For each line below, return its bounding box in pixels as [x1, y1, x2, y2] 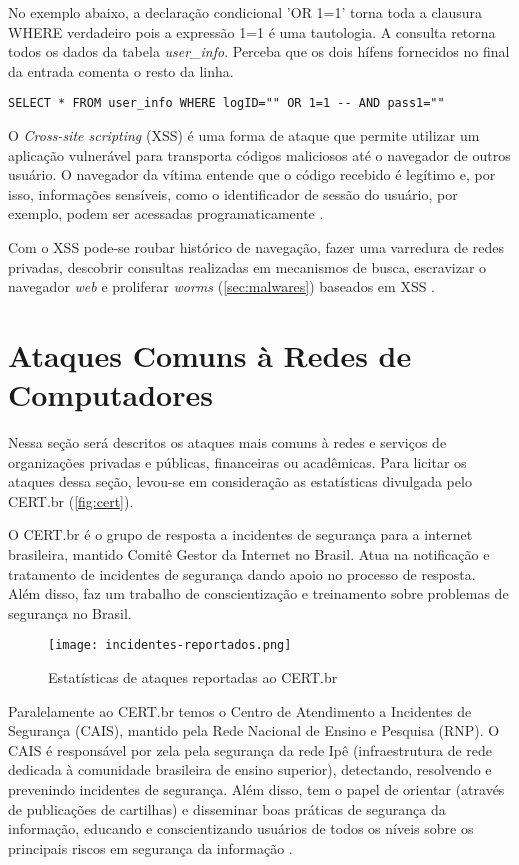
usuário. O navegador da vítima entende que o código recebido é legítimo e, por [8, 164, 496, 185]
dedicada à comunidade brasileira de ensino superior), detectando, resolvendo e [8, 759, 492, 780]
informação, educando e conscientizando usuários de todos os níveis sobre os [8, 818, 474, 839]
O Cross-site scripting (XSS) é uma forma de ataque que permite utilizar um [8, 125, 480, 146]
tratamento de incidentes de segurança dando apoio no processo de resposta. [8, 563, 476, 584]
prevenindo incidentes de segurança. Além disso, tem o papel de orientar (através [8, 779, 505, 800]
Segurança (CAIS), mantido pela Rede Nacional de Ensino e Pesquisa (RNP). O [8, 720, 500, 741]
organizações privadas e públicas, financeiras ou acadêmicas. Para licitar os [8, 451, 467, 472]
